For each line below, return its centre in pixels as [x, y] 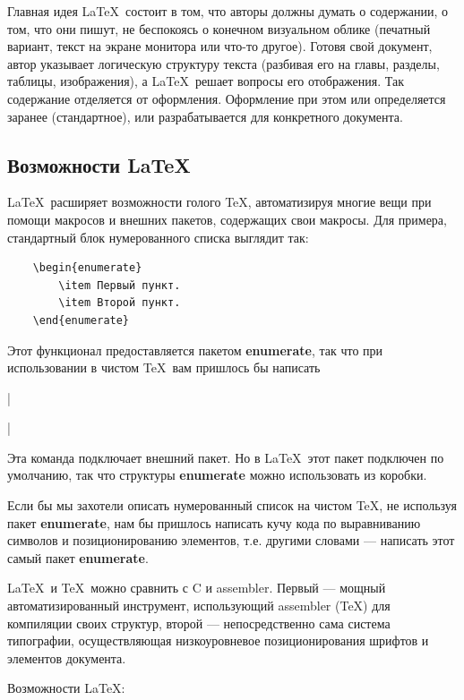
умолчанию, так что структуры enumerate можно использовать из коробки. [217, 475]
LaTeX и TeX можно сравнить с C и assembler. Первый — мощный [197, 588]
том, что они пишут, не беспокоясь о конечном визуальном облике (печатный [219, 28]
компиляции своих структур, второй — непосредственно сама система [199, 623]
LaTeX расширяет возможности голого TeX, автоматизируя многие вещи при [219, 202]
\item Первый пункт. [120, 285]
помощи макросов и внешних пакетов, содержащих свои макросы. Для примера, [227, 219]
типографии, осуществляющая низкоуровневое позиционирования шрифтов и [218, 640]
